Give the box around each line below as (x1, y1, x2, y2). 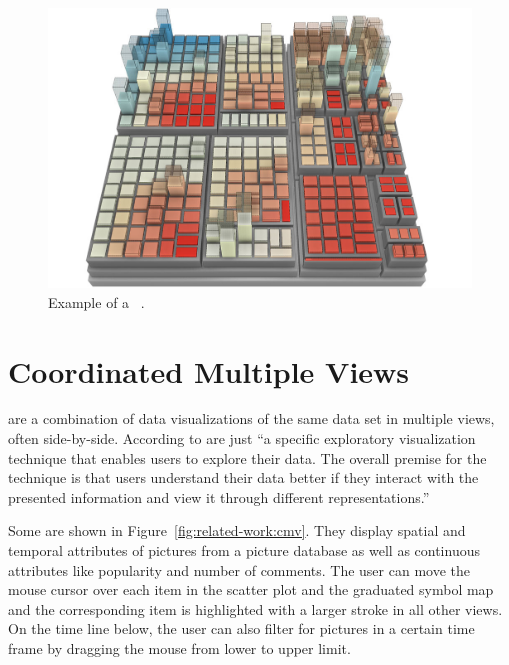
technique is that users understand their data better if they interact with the (8, 467, 479, 488)
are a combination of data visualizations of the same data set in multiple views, (8, 408, 495, 429)
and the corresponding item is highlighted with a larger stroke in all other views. (8, 598, 503, 619)
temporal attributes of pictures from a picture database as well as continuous (8, 540, 480, 561)
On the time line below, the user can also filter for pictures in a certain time (8, 618, 475, 639)
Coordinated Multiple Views (8, 350, 410, 391)
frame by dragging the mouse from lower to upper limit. (8, 638, 351, 659)
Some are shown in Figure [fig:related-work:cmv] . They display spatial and (8, 520, 466, 541)
